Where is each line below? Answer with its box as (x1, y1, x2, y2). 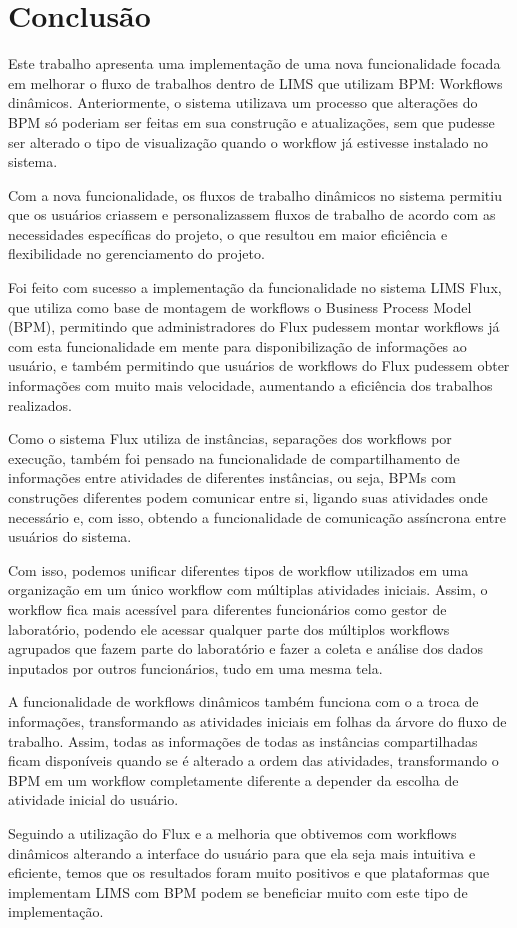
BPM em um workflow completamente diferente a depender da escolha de (8, 769, 459, 790)
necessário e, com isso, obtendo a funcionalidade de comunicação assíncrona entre (8, 506, 506, 527)
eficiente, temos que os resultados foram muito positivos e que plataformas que (8, 862, 490, 883)
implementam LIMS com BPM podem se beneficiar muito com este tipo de (8, 881, 468, 902)
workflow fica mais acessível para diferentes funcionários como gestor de (8, 598, 447, 619)
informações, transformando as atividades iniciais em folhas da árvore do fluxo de (8, 710, 507, 731)
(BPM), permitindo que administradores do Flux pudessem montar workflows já (8, 316, 500, 337)
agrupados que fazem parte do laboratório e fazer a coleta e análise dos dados (8, 638, 483, 659)
